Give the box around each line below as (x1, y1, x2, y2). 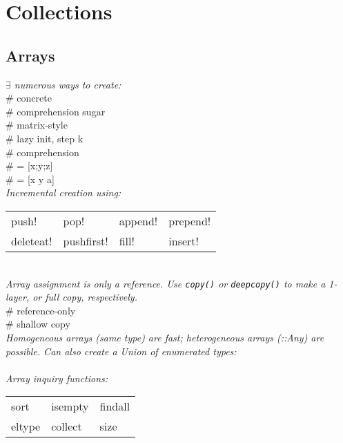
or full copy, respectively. (32, 290, 137, 304)
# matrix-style (6, 117, 68, 132)
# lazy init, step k (6, 131, 84, 145)
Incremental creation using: (6, 185, 121, 200)
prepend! (168, 212, 211, 229)
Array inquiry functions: (6, 370, 108, 385)
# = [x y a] (6, 171, 55, 186)
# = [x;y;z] (6, 158, 53, 173)
